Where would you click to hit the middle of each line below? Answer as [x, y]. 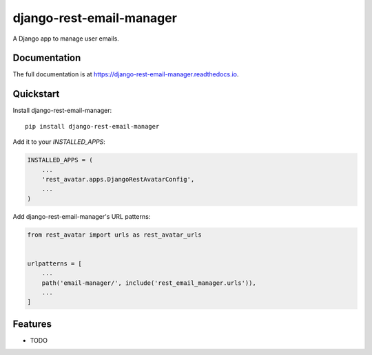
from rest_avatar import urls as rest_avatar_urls [115, 235]
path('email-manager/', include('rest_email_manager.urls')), [149, 283]
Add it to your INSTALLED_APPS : [59, 142]
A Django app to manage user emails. [66, 39]
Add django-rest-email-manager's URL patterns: [82, 216]
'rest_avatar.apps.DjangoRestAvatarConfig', [118, 179]
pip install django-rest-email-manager [92, 126]
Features [32, 324]
